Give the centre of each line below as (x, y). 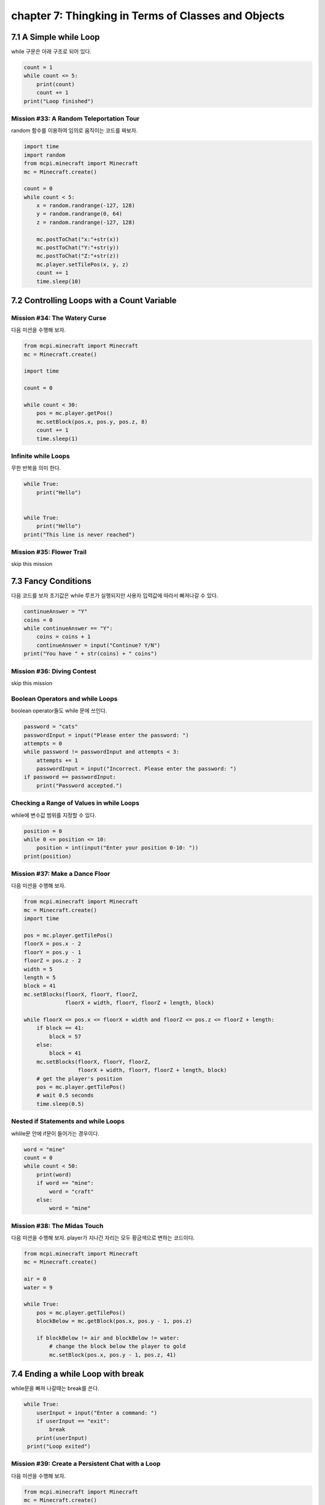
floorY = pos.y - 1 (52, 952)
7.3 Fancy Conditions (51, 581)
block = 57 (65, 1036)
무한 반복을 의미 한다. (36, 468)
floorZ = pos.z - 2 (52, 961)
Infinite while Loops (41, 456)
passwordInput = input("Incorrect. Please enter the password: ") (137, 769)
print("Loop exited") (59, 1447)
